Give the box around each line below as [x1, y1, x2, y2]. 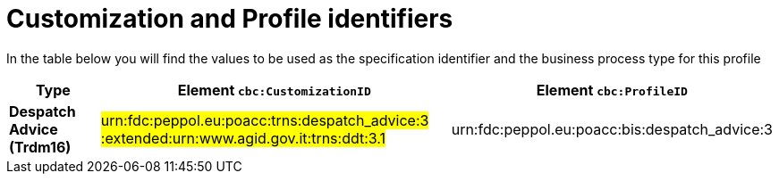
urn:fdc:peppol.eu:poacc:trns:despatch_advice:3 [100, 111, 429, 129]
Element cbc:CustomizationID [177, 80, 371, 99]
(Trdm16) [9, 137, 72, 156]
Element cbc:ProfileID [536, 80, 688, 99]
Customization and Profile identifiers [6, 4, 453, 34]
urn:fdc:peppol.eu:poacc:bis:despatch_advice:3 [451, 119, 773, 138]
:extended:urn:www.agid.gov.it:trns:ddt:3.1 [100, 128, 386, 147]
